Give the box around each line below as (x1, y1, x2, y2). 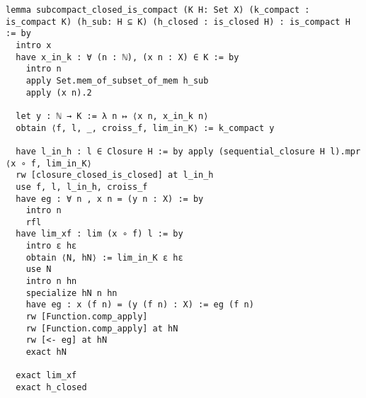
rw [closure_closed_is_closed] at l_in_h (16, 170, 214, 181)
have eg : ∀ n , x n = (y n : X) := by (16, 193, 204, 204)
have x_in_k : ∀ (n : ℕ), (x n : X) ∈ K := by (16, 52, 239, 62)
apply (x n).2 (25, 87, 92, 98)
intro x (16, 40, 52, 50)
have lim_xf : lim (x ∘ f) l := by (16, 229, 183, 239)
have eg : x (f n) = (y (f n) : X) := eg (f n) (25, 300, 254, 310)
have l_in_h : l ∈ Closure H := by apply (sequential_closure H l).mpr (16, 146, 361, 157)
